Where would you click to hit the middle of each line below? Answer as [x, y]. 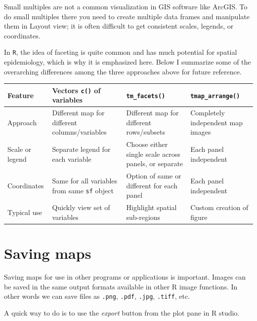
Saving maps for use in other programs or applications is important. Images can [125, 277]
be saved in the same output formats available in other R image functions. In [121, 286]
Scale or [20, 149]
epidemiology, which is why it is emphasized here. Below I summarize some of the [128, 62]
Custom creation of [219, 207]
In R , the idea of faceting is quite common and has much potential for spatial [121, 52]
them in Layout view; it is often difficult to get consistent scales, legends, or [119, 26]
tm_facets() [146, 96]
